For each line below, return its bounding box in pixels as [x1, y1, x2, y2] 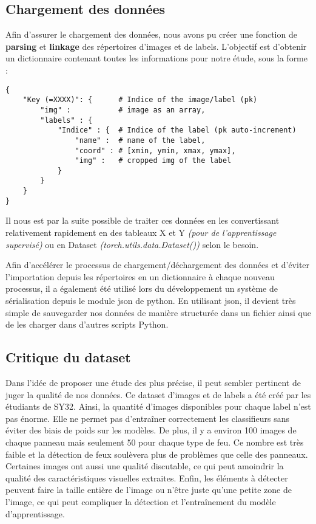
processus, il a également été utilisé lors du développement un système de [5, 282, 278, 295]
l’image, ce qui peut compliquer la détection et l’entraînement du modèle [5, 495, 276, 508]
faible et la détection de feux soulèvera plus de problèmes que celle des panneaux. [5, 447, 308, 460]
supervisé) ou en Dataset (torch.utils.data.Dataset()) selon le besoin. [5, 238, 259, 250]
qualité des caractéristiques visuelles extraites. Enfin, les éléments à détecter [5, 471, 288, 484]
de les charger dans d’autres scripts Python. [5, 318, 169, 331]
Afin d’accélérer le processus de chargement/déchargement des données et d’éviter [5, 258, 310, 271]
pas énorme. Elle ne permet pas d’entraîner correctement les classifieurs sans [5, 412, 290, 424]
